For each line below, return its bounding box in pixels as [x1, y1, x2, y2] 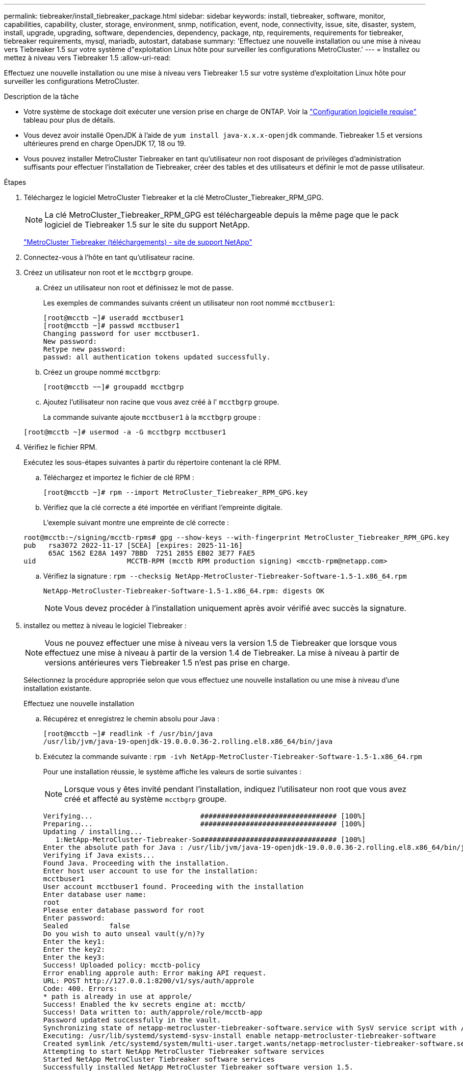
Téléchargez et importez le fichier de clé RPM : [43, 473, 194, 482]
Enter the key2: [43, 945, 105, 953]
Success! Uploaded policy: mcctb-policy [43, 961, 201, 969]
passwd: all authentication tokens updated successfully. [43, 353, 271, 361]
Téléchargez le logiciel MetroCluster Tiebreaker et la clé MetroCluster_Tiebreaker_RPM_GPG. [24, 193, 324, 202]
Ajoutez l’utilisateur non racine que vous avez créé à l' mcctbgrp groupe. [43, 398, 279, 406]
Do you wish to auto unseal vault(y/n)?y [43, 930, 205, 938]
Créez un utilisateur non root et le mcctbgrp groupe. [24, 268, 193, 277]
